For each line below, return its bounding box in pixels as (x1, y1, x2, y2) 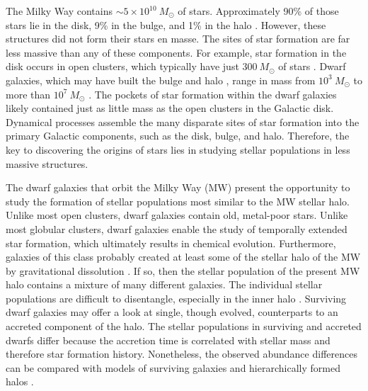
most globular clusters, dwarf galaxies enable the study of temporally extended (6, 221, 347, 236)
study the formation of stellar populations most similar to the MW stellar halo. (6, 193, 350, 208)
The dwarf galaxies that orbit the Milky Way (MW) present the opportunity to (6, 180, 350, 195)
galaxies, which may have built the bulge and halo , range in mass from (6, 72, 316, 87)
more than (6, 86, 51, 101)
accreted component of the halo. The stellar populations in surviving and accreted (6, 319, 362, 334)
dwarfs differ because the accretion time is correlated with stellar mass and (6, 332, 330, 347)
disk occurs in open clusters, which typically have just (6, 59, 239, 74)
